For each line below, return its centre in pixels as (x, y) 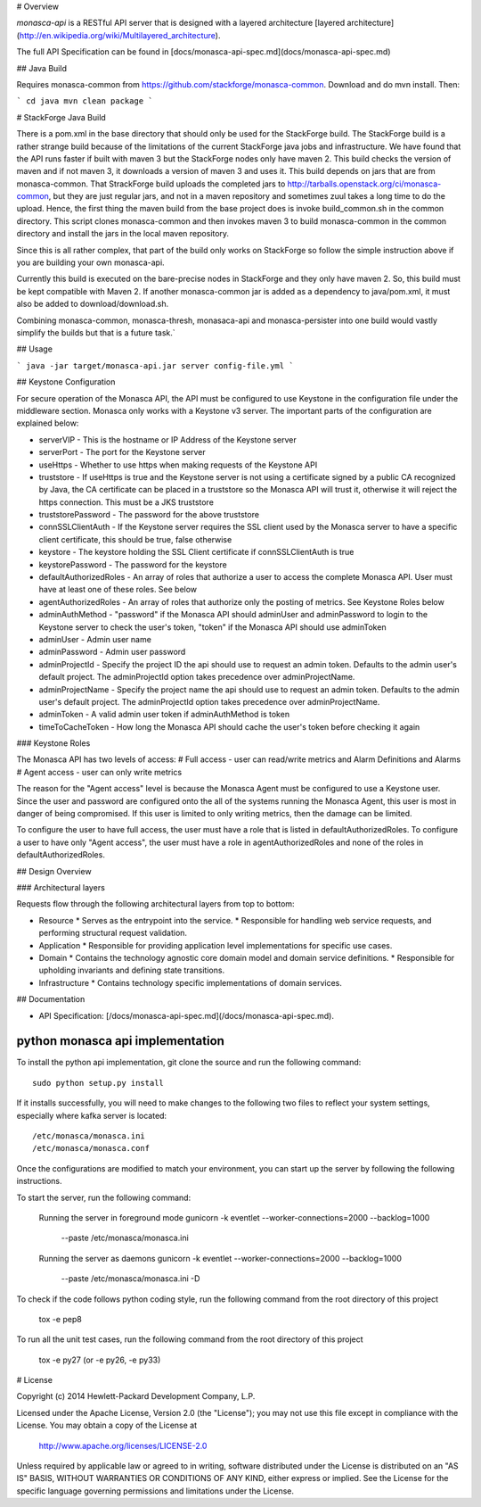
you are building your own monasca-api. (90, 262)
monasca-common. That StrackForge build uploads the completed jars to (151, 184)
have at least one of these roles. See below (118, 590)
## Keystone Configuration (66, 382)
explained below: (48, 423)
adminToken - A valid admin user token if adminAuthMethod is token (164, 715)
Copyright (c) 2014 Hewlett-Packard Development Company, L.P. (136, 1396)
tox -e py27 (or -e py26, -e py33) (100, 1360)
